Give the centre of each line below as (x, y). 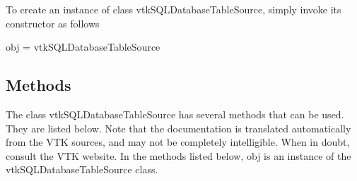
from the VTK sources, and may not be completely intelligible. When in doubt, (178, 142)
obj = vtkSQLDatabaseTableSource (83, 47)
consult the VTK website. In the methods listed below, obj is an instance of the (178, 155)
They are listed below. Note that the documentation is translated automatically (178, 128)
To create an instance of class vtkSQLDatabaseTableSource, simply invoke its (174, 9)
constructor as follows (53, 23)
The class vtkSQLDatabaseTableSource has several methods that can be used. (175, 114)
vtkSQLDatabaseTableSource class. (82, 169)
